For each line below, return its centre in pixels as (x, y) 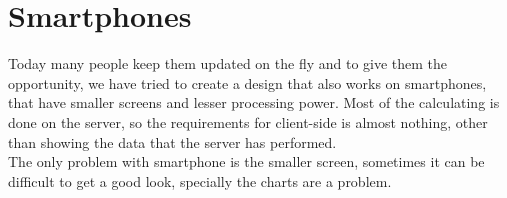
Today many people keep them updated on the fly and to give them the (228, 63)
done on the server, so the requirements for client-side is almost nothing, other (248, 121)
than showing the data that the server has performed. (172, 141)
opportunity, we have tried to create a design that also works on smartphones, (247, 82)
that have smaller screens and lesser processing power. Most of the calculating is (254, 102)
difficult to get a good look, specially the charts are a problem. (200, 180)
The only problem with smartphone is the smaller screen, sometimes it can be (246, 161)
